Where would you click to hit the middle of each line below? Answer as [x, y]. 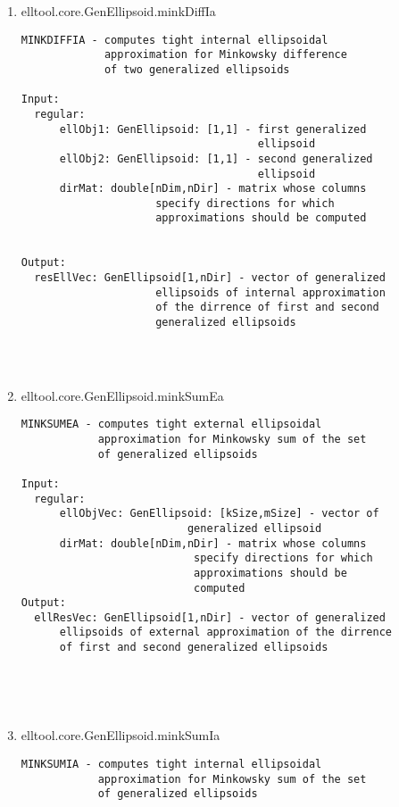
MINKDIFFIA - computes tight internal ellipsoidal [175, 40]
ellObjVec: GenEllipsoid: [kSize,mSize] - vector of [219, 514]
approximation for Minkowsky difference [225, 55]
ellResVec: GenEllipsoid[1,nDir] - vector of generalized [210, 617]
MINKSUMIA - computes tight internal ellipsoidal [171, 764]
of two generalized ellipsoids [197, 69]
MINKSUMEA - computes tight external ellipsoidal [171, 424]
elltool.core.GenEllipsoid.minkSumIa [121, 735]
